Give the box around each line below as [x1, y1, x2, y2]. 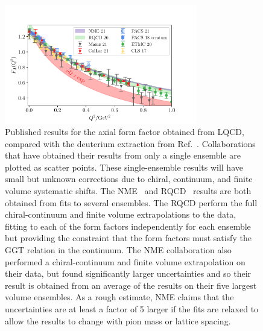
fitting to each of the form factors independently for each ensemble [5, 219, 251, 232]
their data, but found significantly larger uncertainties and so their [5, 267, 252, 280]
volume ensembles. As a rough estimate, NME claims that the [5, 291, 234, 303]
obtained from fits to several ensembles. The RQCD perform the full [5, 196, 258, 209]
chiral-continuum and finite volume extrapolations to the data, [5, 208, 236, 221]
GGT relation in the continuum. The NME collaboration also [5, 244, 232, 256]
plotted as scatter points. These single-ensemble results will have [5, 160, 243, 173]
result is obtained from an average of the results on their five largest [5, 279, 257, 291]
